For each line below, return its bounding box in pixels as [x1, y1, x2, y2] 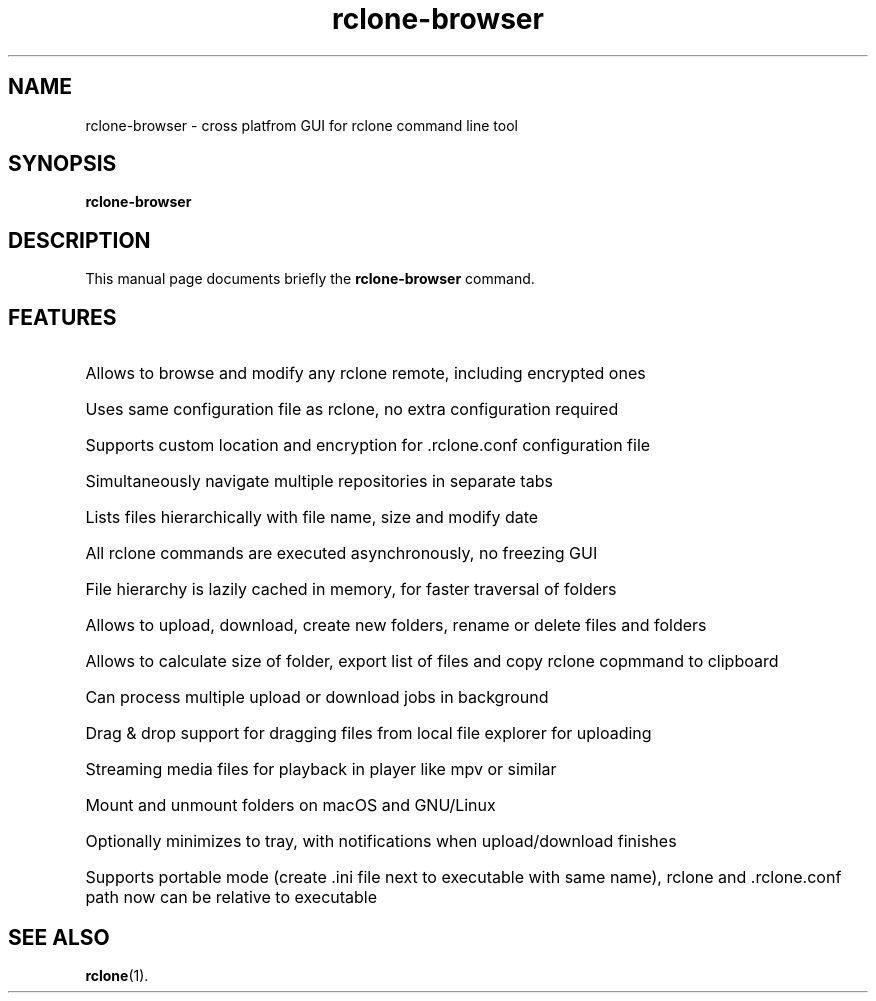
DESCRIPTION [8, 227, 151, 253]
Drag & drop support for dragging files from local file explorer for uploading [85, 723, 652, 744]
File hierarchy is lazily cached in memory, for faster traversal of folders [85, 579, 617, 600]
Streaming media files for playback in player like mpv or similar [85, 759, 557, 780]
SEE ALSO [8, 924, 110, 950]
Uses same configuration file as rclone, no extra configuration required [85, 399, 619, 420]
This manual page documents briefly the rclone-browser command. [85, 270, 535, 288]
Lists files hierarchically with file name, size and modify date [85, 507, 539, 528]
